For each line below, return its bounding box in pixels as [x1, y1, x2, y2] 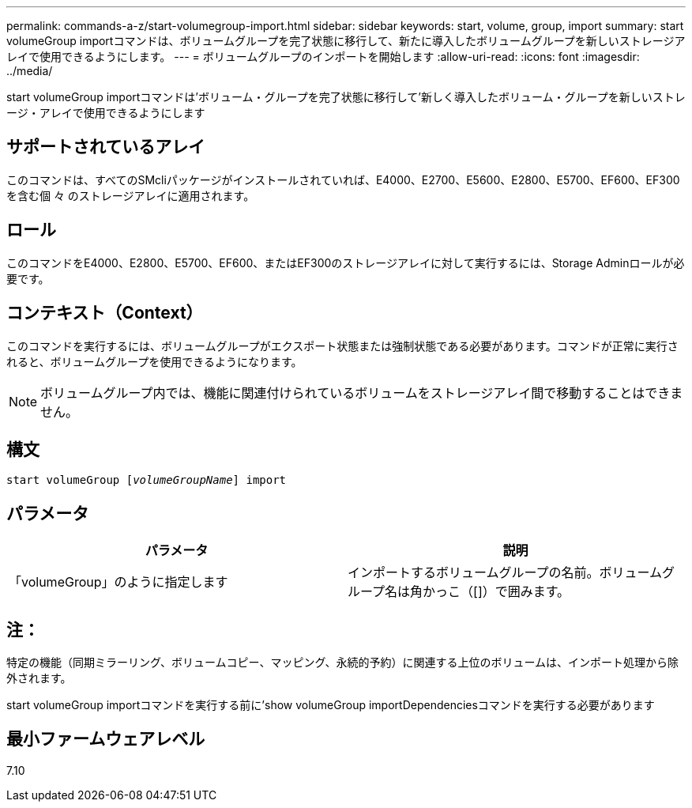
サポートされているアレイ [6, 137, 205, 157]
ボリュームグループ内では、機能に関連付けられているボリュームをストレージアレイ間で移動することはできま [40, 384, 683, 401]
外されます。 [6, 671, 72, 685]
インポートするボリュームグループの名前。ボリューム [348, 564, 663, 581]
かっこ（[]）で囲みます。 [423, 583, 570, 600]
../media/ [6, 64, 53, 77]
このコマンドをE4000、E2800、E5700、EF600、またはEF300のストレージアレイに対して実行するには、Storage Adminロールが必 [6, 255, 685, 270]
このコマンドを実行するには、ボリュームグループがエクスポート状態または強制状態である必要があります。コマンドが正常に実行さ [6, 338, 679, 353]
